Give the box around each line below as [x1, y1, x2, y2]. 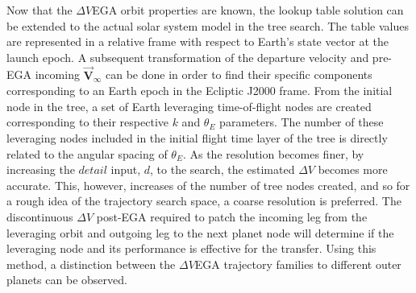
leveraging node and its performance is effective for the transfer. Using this [6, 240, 376, 257]
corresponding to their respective [6, 113, 168, 130]
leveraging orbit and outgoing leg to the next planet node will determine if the [6, 224, 394, 241]
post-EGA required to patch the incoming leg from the [96, 208, 368, 225]
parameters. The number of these [219, 113, 384, 130]
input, [110, 161, 141, 178]
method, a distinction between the [6, 255, 176, 272]
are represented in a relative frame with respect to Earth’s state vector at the [6, 33, 389, 50]
